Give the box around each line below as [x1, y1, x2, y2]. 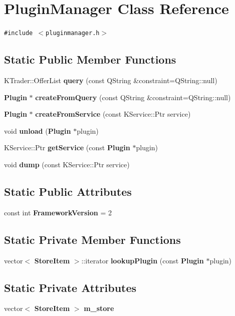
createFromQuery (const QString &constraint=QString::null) [35, 92, 231, 102]
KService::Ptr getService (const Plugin [4, 142, 130, 153]
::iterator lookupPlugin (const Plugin [81, 255, 204, 265]
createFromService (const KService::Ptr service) [35, 109, 191, 119]
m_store [84, 303, 114, 313]
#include [4, 30, 33, 37]
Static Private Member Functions [4, 231, 181, 247]
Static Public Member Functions [4, 52, 176, 67]
